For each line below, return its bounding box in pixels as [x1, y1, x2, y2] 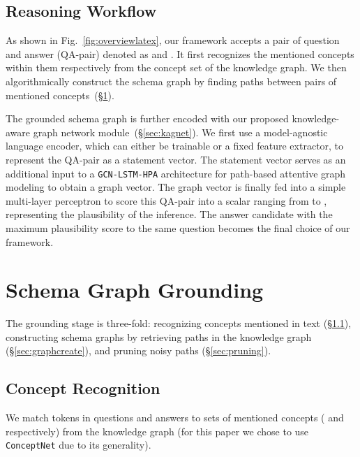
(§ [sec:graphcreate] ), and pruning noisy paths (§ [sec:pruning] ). [6, 343, 271, 358]
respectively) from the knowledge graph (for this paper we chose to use [6, 423, 309, 438]
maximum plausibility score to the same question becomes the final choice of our [6, 220, 350, 235]
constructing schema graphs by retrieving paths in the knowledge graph [6, 329, 312, 344]
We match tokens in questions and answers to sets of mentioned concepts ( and [6, 410, 344, 425]
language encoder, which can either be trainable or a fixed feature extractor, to [6, 138, 344, 153]
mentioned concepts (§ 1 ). [6, 87, 114, 102]
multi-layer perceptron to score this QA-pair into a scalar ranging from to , [6, 193, 327, 208]
